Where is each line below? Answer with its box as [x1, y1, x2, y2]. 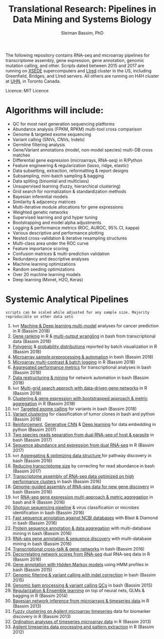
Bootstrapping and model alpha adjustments [12, 219, 102, 225]
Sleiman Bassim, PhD [61, 30, 104, 36]
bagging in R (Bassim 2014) [12, 593, 68, 598]
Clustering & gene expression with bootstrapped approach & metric [12, 395, 148, 401]
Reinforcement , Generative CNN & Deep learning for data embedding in [12, 421, 156, 427]
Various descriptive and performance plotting [12, 230, 104, 235]
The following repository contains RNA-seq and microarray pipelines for [5, 52, 150, 58]
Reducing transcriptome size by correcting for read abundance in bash [12, 463, 155, 469]
